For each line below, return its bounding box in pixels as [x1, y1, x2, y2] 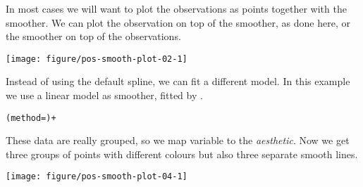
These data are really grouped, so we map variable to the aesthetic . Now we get [6, 133, 350, 148]
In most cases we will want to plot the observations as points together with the [6, 1, 347, 15]
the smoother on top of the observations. [6, 29, 181, 44]
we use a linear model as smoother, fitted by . [6, 88, 203, 103]
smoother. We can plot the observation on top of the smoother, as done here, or [6, 15, 350, 30]
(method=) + [6, 112, 56, 123]
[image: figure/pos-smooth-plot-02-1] [6, 53, 187, 64]
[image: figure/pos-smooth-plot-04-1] [6, 172, 187, 182]
